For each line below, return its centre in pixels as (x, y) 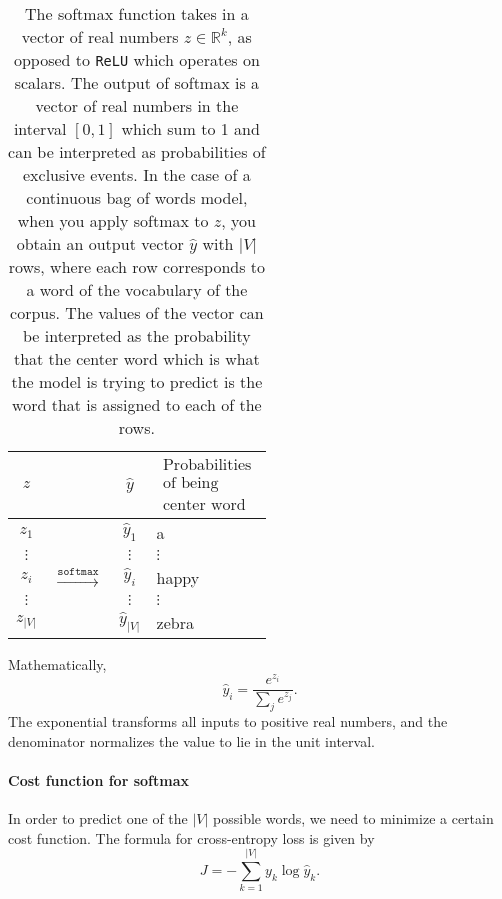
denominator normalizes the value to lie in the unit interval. (191, 740)
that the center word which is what (136, 358)
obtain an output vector (100, 243)
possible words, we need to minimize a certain (353, 818)
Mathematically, (57, 663)
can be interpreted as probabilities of (137, 151)
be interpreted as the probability (136, 335)
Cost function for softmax (98, 779)
